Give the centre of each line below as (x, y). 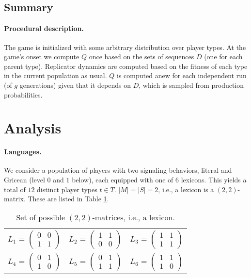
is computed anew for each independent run (182, 75)
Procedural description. (44, 28)
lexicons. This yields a (214, 179)
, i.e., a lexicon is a (186, 189)
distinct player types (67, 189)
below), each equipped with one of (123, 179)
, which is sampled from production (191, 85)
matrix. (15, 199)
